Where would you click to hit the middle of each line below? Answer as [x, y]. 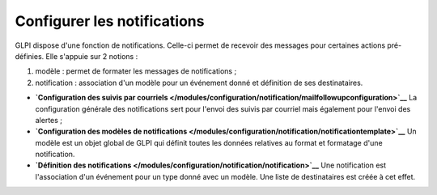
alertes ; [49, 120]
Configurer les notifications [110, 21]
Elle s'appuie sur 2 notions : [92, 56]
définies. [30, 56]
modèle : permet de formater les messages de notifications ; [136, 71]
